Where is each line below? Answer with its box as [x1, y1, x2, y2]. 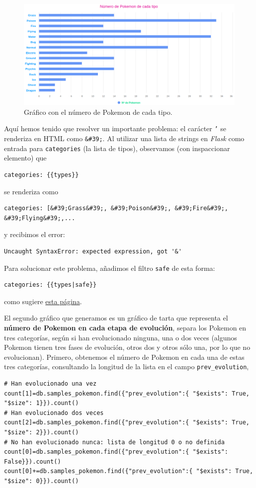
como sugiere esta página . [4, 296, 82, 306]
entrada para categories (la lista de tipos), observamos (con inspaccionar [4, 143, 230, 153]
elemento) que [4, 153, 47, 163]
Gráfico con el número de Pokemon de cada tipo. [24, 106, 172, 117]
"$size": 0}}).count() [4, 478, 79, 485]
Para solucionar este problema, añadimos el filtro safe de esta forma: [4, 262, 215, 273]
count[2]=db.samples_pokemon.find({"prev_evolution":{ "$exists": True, [4, 419, 250, 426]
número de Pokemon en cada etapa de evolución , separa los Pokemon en [4, 323, 247, 333]
